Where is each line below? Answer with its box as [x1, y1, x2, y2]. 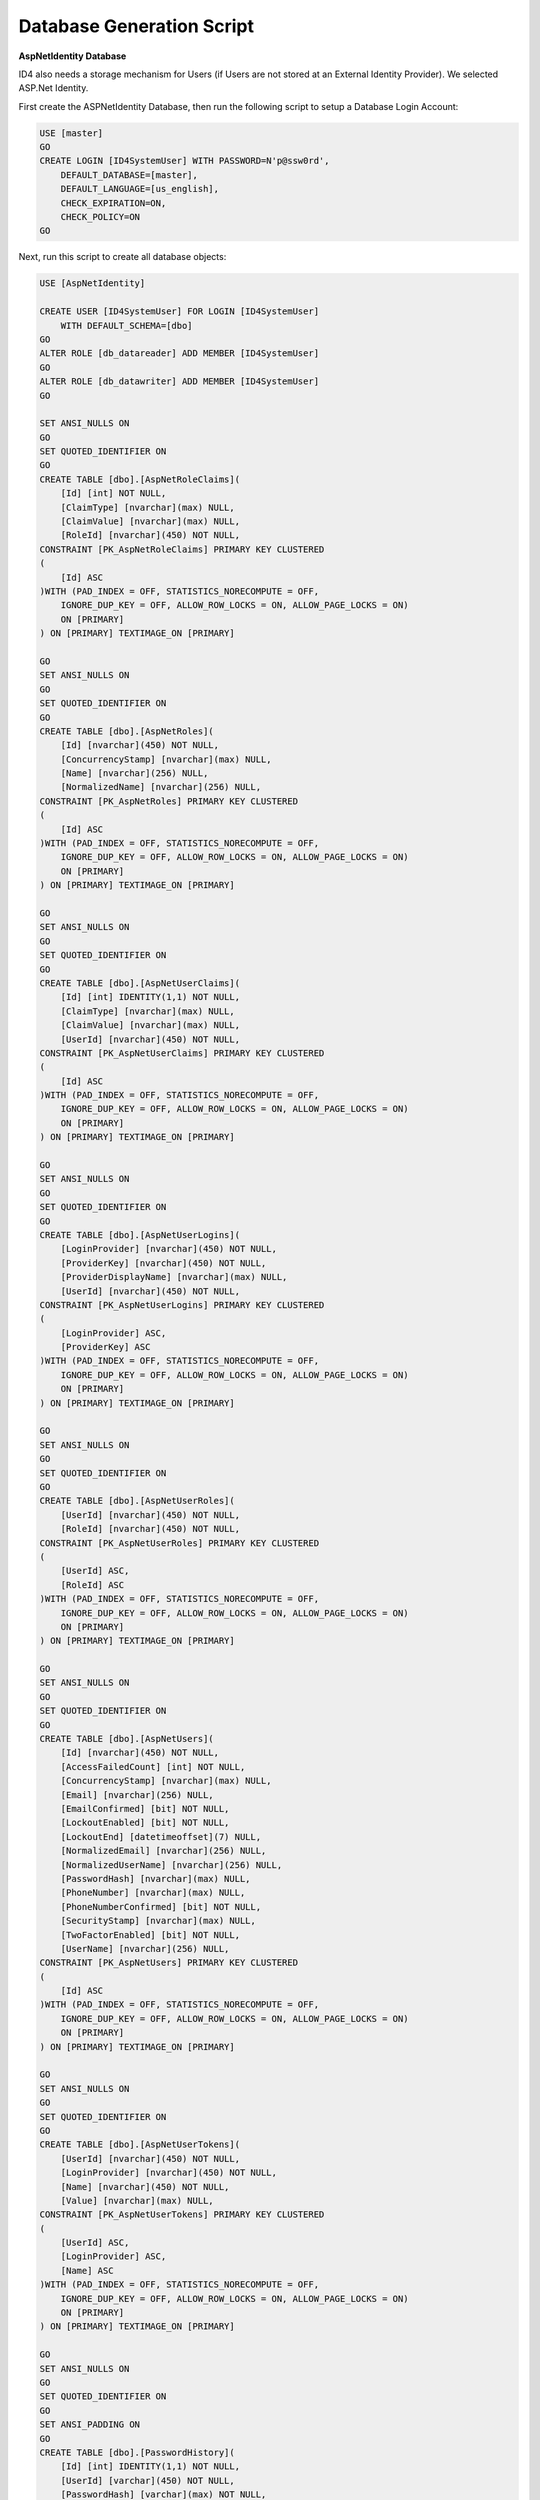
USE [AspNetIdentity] [39, 278, 146, 289]
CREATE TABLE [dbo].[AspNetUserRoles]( [39, 1495, 235, 1507]
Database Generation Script [18, 15, 255, 37]
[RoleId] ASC [60, 1579, 125, 1590]
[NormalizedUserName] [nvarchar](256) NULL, [60, 1859, 283, 1870]
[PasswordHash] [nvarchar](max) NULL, [60, 1873, 251, 1884]
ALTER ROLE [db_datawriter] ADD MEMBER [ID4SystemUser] [39, 376, 320, 387]
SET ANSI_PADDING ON [39, 2419, 140, 2430]
